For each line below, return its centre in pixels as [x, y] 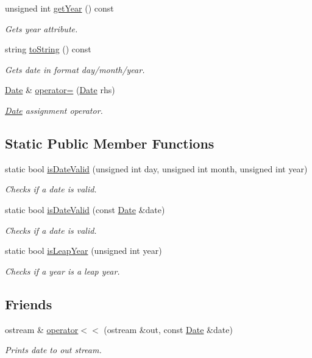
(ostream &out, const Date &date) [168, 329]
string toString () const [48, 49]
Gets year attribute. [41, 28]
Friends [29, 304]
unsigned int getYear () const [59, 8]
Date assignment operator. [54, 110]
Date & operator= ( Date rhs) [60, 90]
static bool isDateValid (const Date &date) [85, 209]
